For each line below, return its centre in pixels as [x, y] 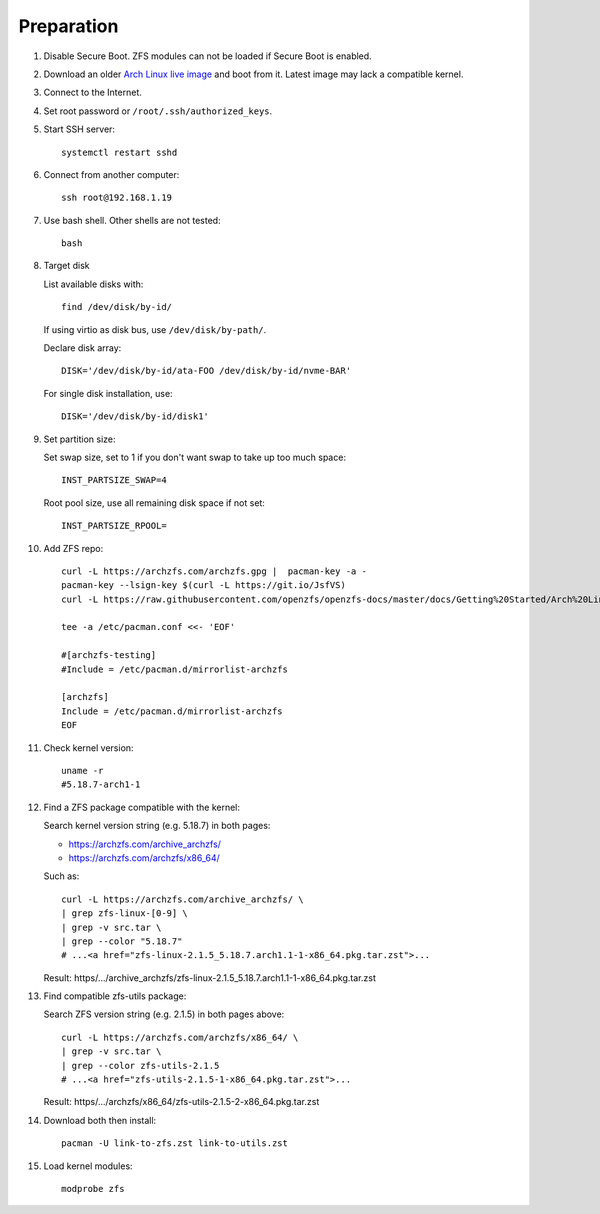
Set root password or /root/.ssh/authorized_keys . [158, 111]
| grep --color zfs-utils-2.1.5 [140, 1065]
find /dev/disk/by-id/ [117, 307]
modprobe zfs [93, 1188]
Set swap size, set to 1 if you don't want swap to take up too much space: [195, 457]
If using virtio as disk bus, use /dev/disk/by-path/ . [155, 329]
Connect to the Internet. [92, 92]
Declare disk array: [82, 348]
